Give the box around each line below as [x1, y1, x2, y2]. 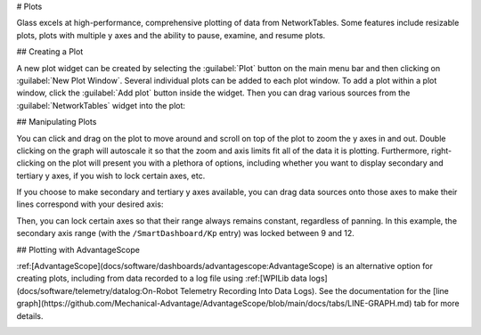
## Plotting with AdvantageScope [16, 244, 140, 255]
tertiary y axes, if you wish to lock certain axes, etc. [16, 170, 206, 181]
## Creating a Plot [16, 46, 84, 57]
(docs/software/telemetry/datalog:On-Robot [16, 285, 178, 296]
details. [16, 310, 44, 321]
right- [430, 145, 452, 156]
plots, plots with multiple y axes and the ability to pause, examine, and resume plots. [16, 29, 326, 40]
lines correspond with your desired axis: [16, 199, 164, 209]
